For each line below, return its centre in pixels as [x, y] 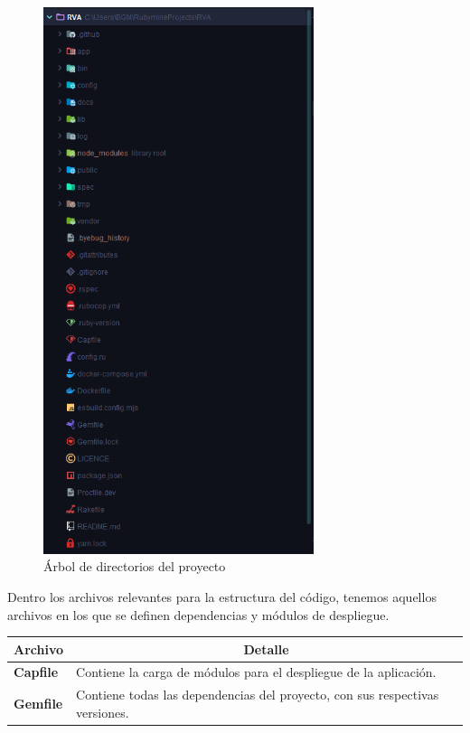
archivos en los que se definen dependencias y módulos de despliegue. [198, 614]
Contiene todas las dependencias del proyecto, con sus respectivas [258, 695]
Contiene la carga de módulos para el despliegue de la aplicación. [256, 672]
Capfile [36, 672]
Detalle [266, 648]
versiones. [103, 712]
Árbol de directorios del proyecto [135, 566]
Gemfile [38, 704]
